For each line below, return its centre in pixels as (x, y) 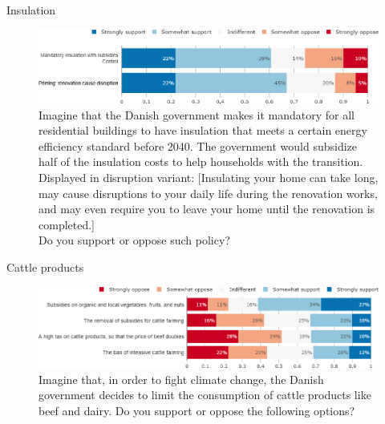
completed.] (67, 224)
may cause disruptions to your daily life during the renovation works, (208, 193)
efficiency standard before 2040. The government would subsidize (198, 145)
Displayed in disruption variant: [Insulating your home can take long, (209, 178)
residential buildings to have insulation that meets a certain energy (203, 130)
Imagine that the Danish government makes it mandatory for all (197, 114)
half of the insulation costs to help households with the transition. (201, 162)
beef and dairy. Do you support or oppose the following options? (197, 410)
